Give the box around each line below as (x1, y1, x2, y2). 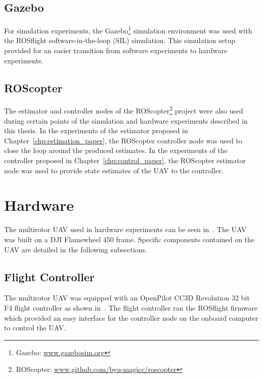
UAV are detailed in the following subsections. (4, 244, 147, 254)
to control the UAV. (4, 322, 66, 333)
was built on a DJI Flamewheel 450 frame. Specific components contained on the (4, 234, 255, 244)
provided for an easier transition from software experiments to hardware (4, 45, 228, 56)
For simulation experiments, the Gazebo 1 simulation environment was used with (4, 24, 252, 35)
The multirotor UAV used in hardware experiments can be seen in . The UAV (4, 224, 247, 235)
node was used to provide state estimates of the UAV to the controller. (4, 165, 224, 175)
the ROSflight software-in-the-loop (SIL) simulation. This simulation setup (4, 35, 236, 46)
